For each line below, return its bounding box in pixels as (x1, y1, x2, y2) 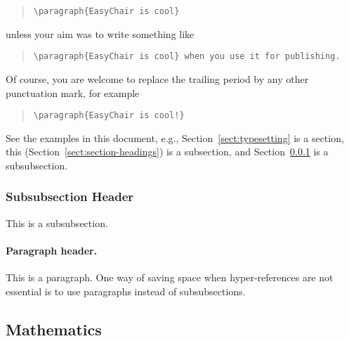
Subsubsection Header (6, 188, 134, 205)
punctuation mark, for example (6, 85, 140, 100)
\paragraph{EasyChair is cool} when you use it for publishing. (33, 51, 341, 62)
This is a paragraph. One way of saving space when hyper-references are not (6, 270, 334, 285)
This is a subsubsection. (6, 215, 108, 230)
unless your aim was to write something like (6, 26, 195, 41)
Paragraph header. (6, 243, 98, 257)
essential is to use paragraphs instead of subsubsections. (6, 283, 246, 298)
